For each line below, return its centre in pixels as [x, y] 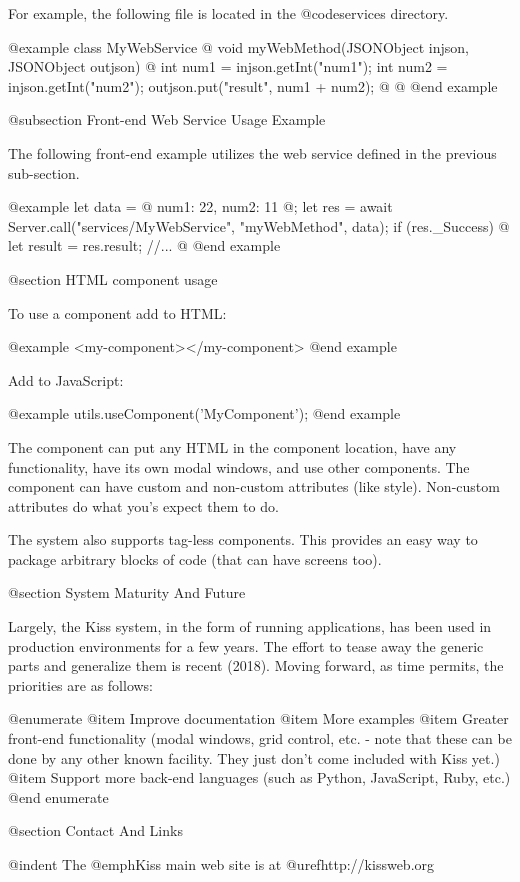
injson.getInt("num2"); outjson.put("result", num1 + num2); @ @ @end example [253, 85]
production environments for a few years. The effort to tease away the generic [246, 645]
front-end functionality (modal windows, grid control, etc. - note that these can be [260, 738]
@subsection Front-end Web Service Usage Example [167, 119]
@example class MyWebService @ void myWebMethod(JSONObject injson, [238, 46]
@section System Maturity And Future [127, 592]
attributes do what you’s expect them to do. [143, 505]
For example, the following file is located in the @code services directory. [228, 13]
